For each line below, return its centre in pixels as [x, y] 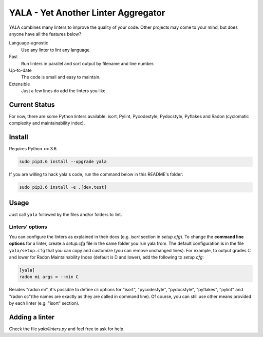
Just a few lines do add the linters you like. [64, 91]
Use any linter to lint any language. [56, 50]
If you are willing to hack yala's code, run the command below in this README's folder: [96, 174]
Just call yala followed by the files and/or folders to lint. [66, 214]
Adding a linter [32, 317]
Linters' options [28, 227]
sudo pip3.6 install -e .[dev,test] [63, 187]
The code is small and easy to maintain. [61, 77]
